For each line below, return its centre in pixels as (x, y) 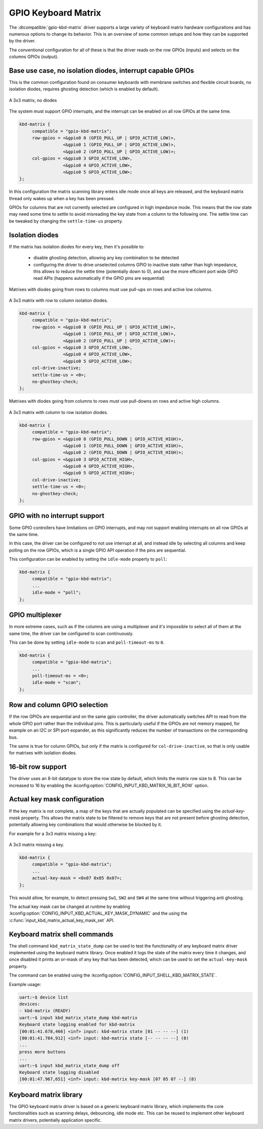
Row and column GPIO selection (58, 705)
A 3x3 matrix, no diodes (33, 100)
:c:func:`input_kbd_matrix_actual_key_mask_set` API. (62, 920)
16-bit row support (38, 767)
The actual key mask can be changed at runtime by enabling (70, 906)
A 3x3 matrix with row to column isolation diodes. (58, 301)
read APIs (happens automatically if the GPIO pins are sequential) (99, 278)
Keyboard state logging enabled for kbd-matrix (77, 1025)
